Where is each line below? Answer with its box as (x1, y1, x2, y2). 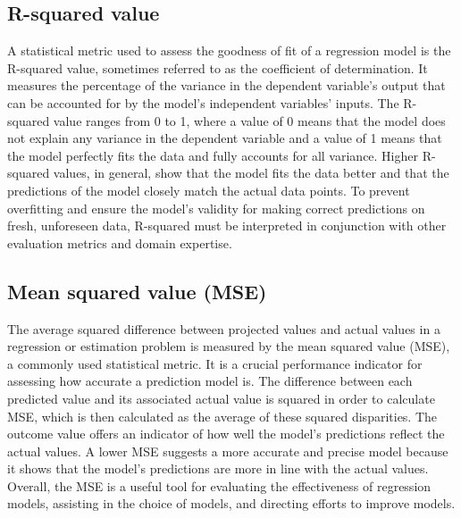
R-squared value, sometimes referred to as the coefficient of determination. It (7, 58, 428, 77)
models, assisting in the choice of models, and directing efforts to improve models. (7, 494, 456, 513)
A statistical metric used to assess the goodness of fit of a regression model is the (7, 41, 451, 60)
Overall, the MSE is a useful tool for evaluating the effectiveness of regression (7, 476, 432, 495)
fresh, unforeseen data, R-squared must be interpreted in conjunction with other (7, 216, 447, 235)
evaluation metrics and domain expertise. (7, 233, 232, 252)
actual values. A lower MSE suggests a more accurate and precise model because (7, 441, 448, 460)
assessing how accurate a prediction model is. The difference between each (7, 372, 413, 390)
